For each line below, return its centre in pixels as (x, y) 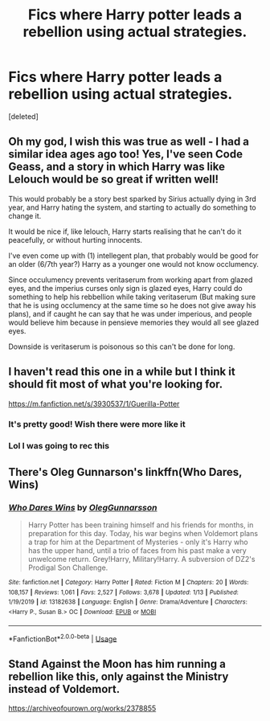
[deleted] (23, 116)
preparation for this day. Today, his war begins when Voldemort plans (143, 534)
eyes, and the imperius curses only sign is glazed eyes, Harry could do (125, 288)
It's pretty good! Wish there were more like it (97, 424)
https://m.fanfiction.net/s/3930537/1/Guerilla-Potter (94, 404)
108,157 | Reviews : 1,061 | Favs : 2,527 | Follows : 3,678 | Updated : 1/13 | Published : (123, 592)
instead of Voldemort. (64, 689)
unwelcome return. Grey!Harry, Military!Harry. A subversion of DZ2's (141, 559)
